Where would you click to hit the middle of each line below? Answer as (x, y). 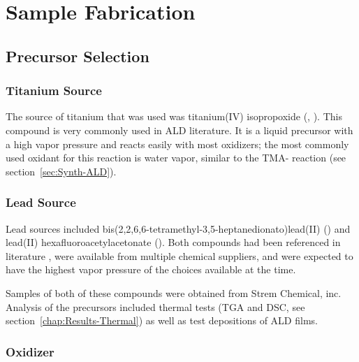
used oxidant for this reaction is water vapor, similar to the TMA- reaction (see (176, 158)
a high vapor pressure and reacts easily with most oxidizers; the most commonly (177, 144)
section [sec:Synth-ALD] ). (61, 171)
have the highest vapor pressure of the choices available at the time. (151, 269)
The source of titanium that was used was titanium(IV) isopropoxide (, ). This (174, 116)
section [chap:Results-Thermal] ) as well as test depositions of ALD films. (162, 320)
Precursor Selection (78, 56)
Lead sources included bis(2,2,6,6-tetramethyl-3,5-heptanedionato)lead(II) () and (178, 228)
